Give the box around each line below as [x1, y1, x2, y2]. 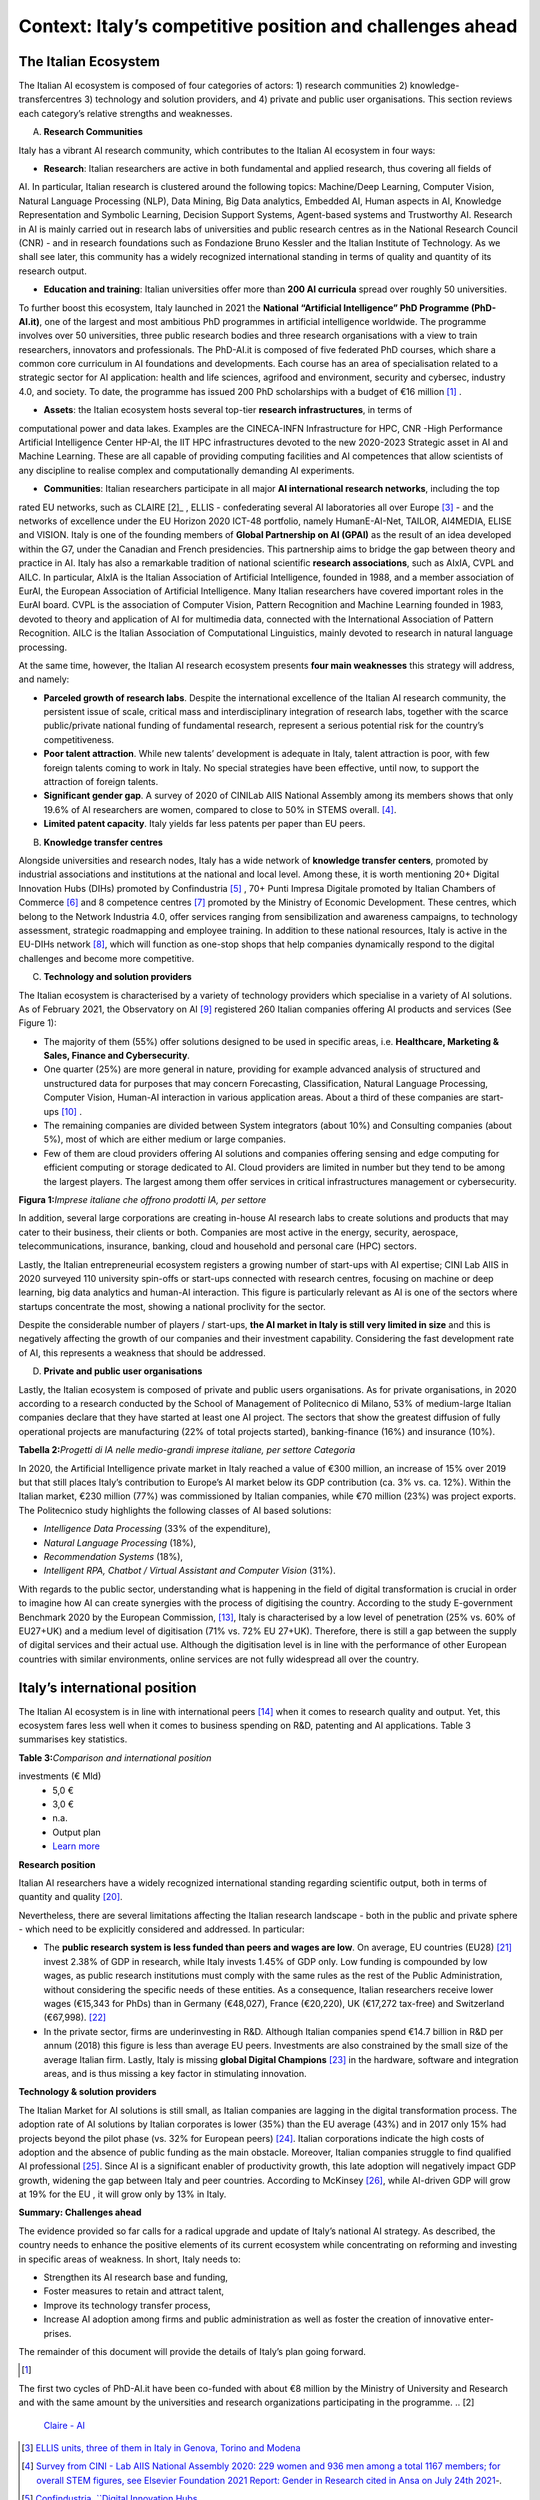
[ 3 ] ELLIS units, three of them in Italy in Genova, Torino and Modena [21, 2441, 301, 2454]
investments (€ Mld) [18, 1770, 102, 1782]
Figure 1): [18, 1017, 57, 1029]
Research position [18, 1858, 96, 1870]
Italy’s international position [18, 1679, 197, 1696]
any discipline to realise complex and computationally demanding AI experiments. [18, 464, 355, 476]
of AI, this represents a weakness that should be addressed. [18, 1346, 266, 1359]
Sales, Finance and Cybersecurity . [43, 1050, 190, 1062]
